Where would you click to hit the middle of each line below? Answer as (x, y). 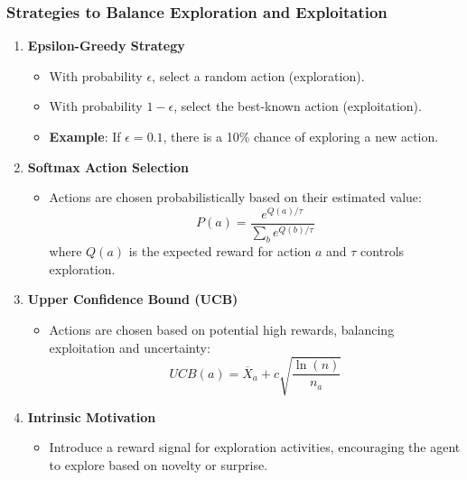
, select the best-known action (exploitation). (298, 106)
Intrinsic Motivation (92, 416)
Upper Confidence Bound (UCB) (133, 299)
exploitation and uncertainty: (130, 347)
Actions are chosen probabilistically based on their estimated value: (235, 197)
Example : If (85, 136)
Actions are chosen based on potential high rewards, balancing (222, 329)
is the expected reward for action (220, 251)
